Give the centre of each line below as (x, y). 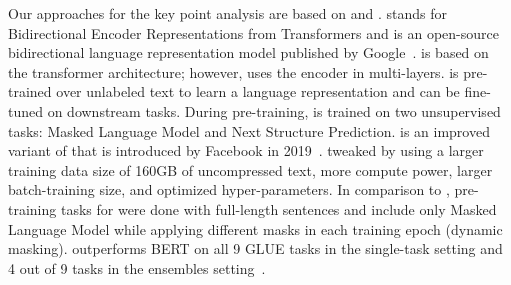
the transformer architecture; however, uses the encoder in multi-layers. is (233, 71)
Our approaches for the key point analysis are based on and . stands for (227, 13)
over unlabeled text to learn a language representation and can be (258, 91)
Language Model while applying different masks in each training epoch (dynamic (255, 228)
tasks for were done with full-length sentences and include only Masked (278, 208)
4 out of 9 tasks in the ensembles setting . (137, 267)
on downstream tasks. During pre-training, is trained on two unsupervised (274, 110)
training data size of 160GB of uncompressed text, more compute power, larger (250, 169)
